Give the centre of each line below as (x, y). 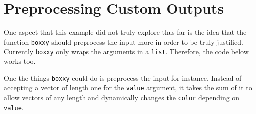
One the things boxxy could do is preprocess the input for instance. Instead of (123, 78)
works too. (20, 61)
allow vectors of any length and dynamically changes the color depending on (122, 97)
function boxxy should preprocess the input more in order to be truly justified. (124, 41)
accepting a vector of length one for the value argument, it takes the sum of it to (128, 87)
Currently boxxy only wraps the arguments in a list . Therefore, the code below (126, 51)
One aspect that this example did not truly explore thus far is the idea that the (125, 32)
